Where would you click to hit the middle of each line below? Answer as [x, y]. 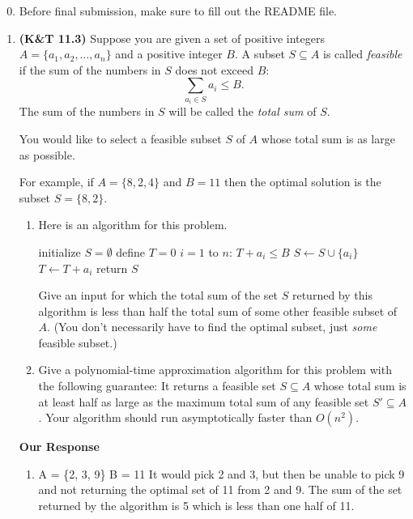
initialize [60, 251]
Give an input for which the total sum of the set [158, 295]
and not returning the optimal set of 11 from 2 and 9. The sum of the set [220, 489]
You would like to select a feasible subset [120, 138]
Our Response [59, 447]
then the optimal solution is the [302, 182]
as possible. [47, 154]
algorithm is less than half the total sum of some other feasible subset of [218, 311]
